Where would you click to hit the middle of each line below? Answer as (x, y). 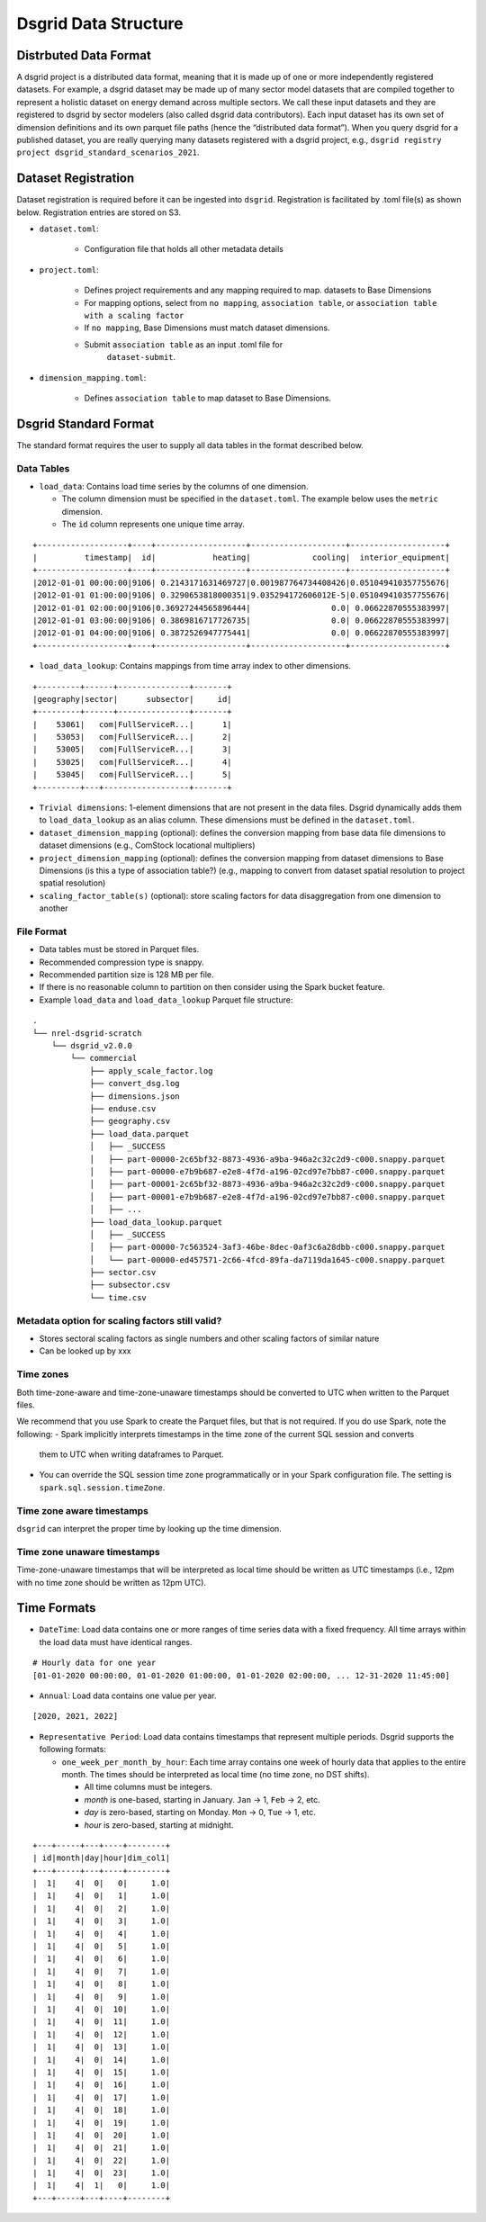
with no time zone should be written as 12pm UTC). (112, 1582)
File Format (42, 931)
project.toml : (69, 269)
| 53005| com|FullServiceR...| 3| (133, 750)
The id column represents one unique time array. (153, 524)
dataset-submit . (141, 357)
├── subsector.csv (130, 1285)
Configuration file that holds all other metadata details (184, 249)
